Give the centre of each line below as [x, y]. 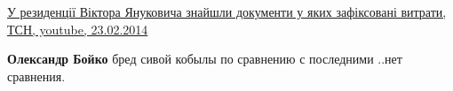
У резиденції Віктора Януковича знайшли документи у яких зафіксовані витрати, [227, 11]
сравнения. [36, 76]
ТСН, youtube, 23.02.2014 [78, 29]
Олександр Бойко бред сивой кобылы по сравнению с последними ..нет [205, 59]
